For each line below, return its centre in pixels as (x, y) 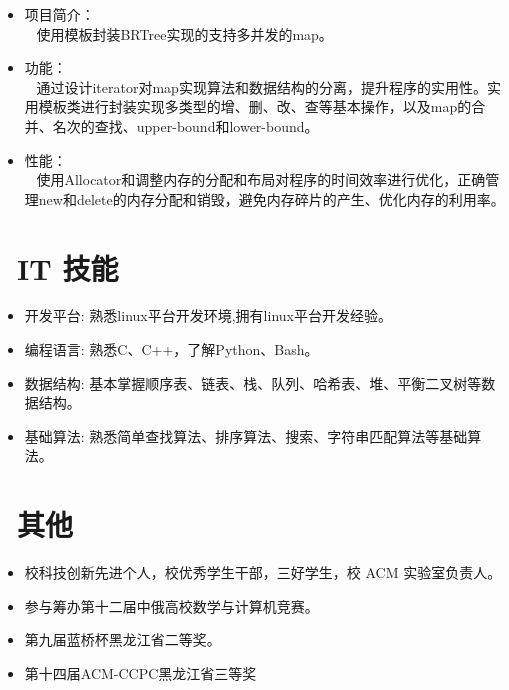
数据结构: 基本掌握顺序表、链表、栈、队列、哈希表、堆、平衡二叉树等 (253, 382)
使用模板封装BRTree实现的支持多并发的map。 (184, 33)
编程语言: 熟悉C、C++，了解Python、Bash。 (171, 349)
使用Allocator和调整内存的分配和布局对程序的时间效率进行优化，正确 (261, 179)
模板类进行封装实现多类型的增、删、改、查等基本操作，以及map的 (255, 106)
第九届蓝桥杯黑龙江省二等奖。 (122, 639)
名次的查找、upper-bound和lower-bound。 (185, 125)
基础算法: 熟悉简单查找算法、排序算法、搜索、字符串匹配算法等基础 (246, 435)
